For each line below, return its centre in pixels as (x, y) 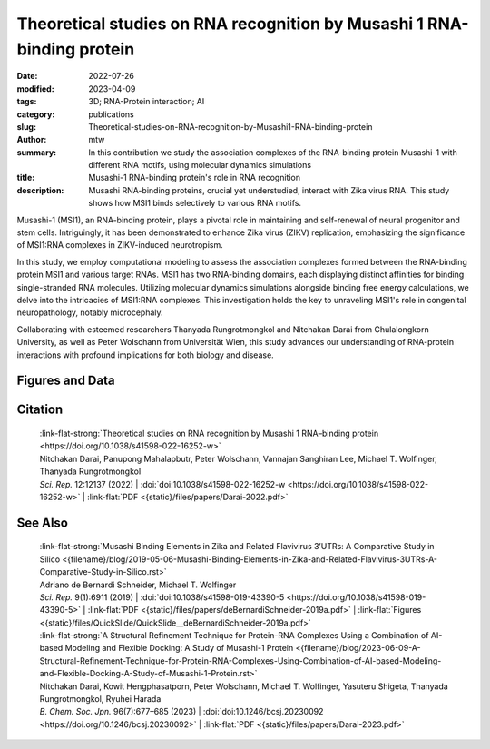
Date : (27, 76)
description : (40, 190)
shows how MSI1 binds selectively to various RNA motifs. (195, 203)
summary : (37, 152)
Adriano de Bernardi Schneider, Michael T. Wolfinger (138, 585)
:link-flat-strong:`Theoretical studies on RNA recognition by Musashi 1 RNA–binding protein (209, 433)
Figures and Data (66, 381)
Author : (32, 140)
